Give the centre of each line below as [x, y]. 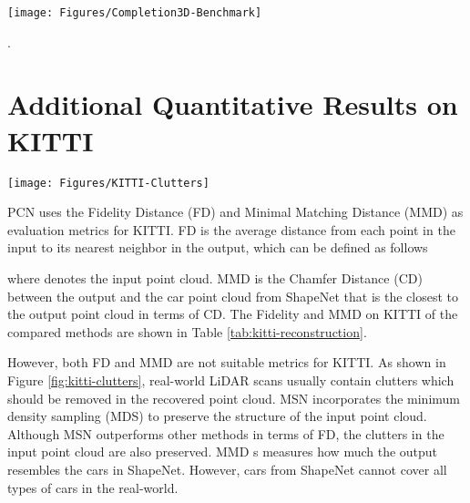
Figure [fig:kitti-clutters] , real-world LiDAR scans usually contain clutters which [231, 380]
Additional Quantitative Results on [233, 104]
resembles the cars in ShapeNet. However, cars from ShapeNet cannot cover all [227, 469]
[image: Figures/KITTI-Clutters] [108, 183]
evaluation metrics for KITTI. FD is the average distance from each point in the [231, 229]
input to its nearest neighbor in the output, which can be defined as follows [218, 247]
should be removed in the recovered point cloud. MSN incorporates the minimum [234, 398]
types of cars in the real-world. [93, 487]
